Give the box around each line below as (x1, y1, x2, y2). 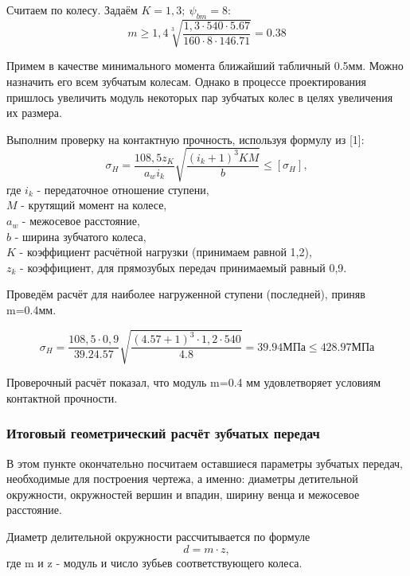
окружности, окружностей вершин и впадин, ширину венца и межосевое (6, 485, 360, 502)
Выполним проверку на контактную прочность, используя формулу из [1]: (6, 130, 365, 147)
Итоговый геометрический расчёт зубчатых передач (6, 423, 320, 443)
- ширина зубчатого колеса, (14, 228, 146, 244)
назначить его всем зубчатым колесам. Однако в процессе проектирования (6, 72, 367, 89)
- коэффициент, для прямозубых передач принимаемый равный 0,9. (20, 259, 347, 275)
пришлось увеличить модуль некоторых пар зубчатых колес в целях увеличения (6, 88, 393, 105)
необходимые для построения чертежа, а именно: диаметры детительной (6, 470, 358, 487)
